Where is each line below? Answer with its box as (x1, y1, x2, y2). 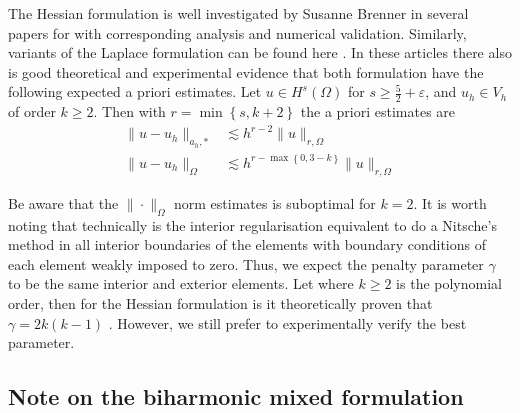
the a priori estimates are (300, 101, 456, 122)
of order (8, 101, 56, 122)
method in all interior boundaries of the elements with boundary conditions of (8, 234, 487, 255)
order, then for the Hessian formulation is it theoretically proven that (8, 292, 433, 313)
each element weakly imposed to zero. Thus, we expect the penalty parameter (8, 253, 484, 274)
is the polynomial (396, 273, 502, 294)
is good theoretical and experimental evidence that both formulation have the (8, 61, 484, 82)
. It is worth (413, 192, 487, 213)
